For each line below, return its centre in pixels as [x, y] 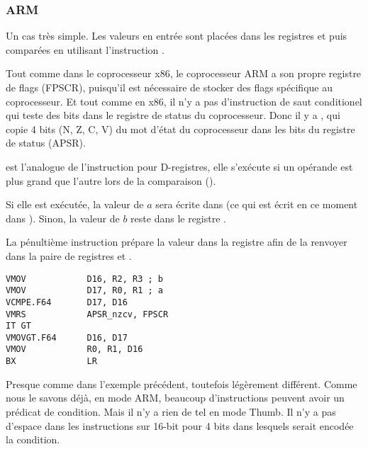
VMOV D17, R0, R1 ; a [84, 291]
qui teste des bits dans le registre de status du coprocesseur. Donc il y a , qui [173, 115]
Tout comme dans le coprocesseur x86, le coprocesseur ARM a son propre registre [184, 73]
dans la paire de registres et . [69, 255]
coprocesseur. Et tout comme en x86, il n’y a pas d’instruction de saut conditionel [184, 101]
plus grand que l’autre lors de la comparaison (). [111, 180]
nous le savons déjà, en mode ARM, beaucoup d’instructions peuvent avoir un [175, 398]
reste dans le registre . [178, 218]
